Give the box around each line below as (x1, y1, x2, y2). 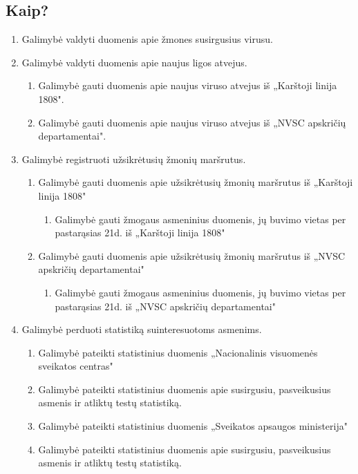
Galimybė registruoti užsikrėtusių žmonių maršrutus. (21, 151, 246, 166)
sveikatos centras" (38, 359, 113, 373)
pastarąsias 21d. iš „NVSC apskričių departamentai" (55, 298, 276, 313)
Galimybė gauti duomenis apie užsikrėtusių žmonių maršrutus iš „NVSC (38, 248, 346, 263)
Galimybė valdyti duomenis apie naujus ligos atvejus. (21, 55, 247, 69)
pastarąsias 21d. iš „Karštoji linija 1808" (55, 225, 225, 240)
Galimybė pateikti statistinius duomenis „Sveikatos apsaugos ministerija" (38, 419, 348, 433)
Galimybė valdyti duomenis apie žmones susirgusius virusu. (21, 32, 273, 46)
